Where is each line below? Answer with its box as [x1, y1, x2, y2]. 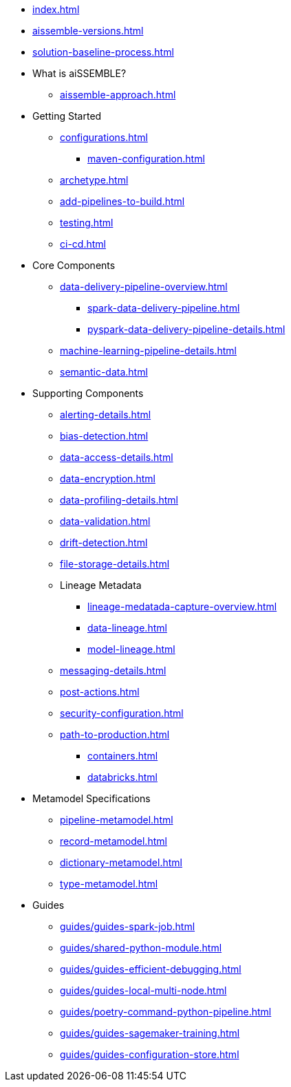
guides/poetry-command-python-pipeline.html [60, 1006, 272, 1018]
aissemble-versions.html [32, 25, 144, 36]
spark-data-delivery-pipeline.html [87, 302, 240, 314]
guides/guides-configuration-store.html [60, 1048, 239, 1060]
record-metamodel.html [60, 835, 167, 847]
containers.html [87, 750, 158, 762]
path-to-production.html [60, 729, 170, 740]
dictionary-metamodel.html [60, 857, 182, 868]
